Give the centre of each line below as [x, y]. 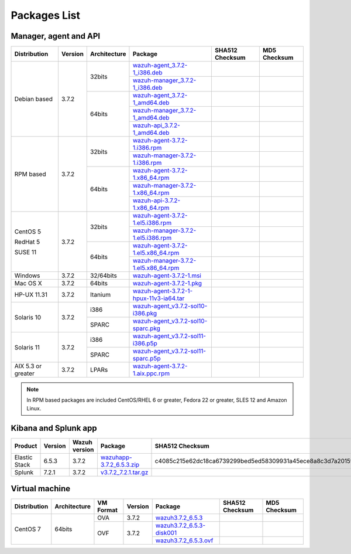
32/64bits [103, 276]
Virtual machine [41, 489]
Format [108, 510]
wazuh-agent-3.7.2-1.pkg [167, 283]
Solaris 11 [27, 347]
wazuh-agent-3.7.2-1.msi [167, 276]
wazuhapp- [116, 457]
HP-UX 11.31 [31, 295]
